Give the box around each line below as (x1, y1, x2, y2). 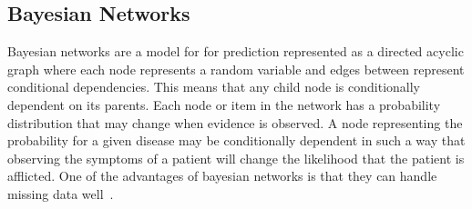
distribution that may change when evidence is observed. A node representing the (7, 113, 463, 132)
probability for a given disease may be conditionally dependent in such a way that (7, 131, 466, 150)
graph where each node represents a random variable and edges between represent (7, 59, 465, 78)
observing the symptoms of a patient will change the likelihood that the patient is (7, 148, 465, 167)
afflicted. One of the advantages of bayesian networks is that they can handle (7, 166, 437, 185)
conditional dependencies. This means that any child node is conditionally (7, 77, 421, 96)
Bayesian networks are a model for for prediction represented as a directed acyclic (7, 42, 464, 61)
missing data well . (7, 184, 114, 203)
